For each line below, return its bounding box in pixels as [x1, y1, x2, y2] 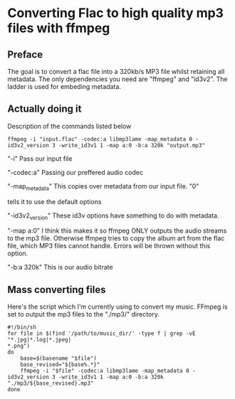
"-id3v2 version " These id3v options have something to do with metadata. [7, 211, 219, 221]
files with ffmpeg [7, 20, 110, 36]
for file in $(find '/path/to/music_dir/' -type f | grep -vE [7, 330, 196, 337]
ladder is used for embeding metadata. [7, 83, 122, 90]
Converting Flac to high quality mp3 [7, 5, 224, 21]
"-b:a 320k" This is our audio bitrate [7, 263, 113, 272]
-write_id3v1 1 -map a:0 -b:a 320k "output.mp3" [58, 142, 205, 149]
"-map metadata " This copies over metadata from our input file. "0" [7, 181, 199, 192]
